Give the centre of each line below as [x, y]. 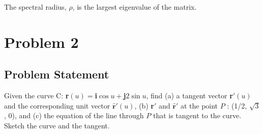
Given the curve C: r [37, 96]
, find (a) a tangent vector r [189, 96]
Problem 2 [41, 42]
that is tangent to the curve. [197, 115]
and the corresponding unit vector [57, 105]
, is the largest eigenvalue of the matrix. [135, 7]
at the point [199, 105]
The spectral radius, [35, 7]
